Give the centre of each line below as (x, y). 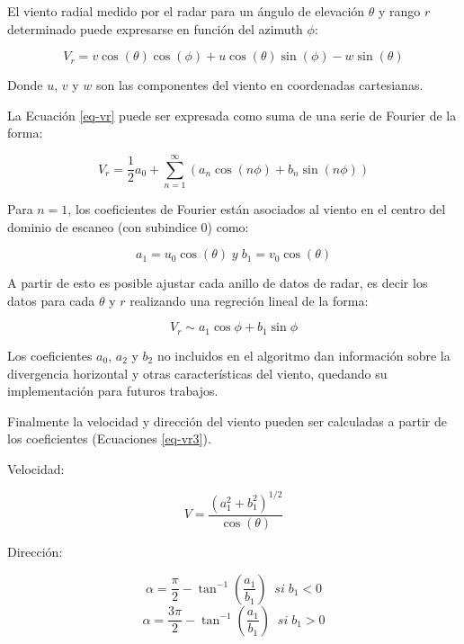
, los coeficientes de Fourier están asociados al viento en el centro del (257, 209)
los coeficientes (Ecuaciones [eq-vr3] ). (109, 438)
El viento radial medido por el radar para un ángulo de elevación (186, 11)
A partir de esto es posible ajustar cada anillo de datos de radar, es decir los (218, 283)
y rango (400, 11)
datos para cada (51, 300)
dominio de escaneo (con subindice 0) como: (128, 226)
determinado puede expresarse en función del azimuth (155, 28)
